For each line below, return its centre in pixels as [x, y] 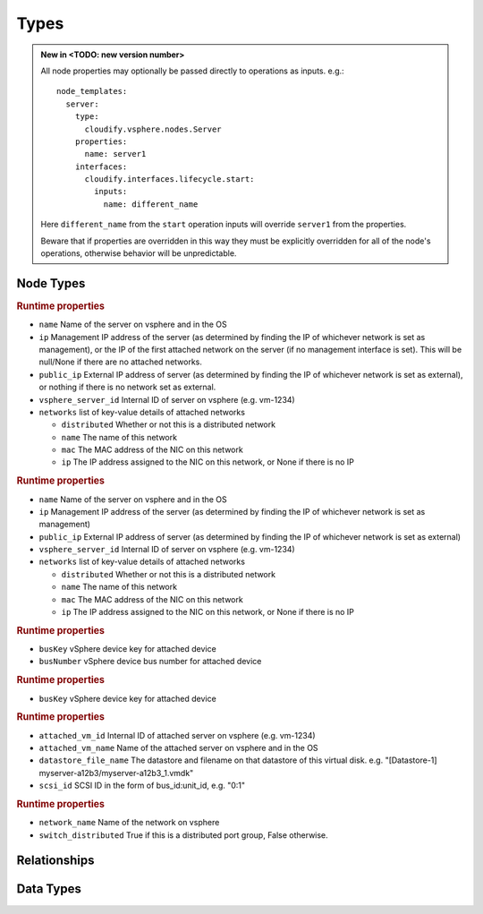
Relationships [55, 861]
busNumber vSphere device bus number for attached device [150, 662]
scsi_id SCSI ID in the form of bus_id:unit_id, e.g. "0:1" [142, 786]
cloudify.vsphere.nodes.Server [153, 129]
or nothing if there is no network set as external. [127, 387]
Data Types [49, 889]
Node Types [51, 283]
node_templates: [92, 91]
